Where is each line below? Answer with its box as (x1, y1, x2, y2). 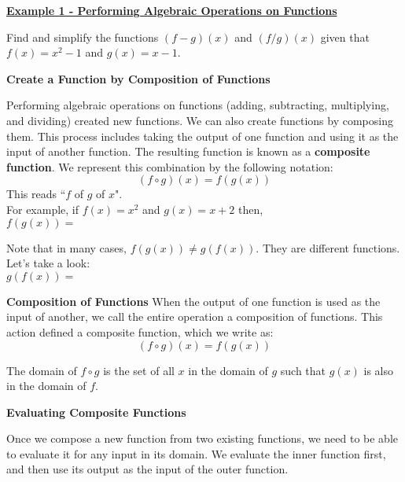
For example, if (6, 201, 79, 217)
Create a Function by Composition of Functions (6, 70, 271, 86)
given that (320, 28, 370, 45)
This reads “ (6, 186, 66, 202)
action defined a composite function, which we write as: (6, 323, 274, 340)
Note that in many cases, (6, 239, 127, 256)
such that (280, 362, 326, 378)
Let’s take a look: (6, 255, 90, 271)
